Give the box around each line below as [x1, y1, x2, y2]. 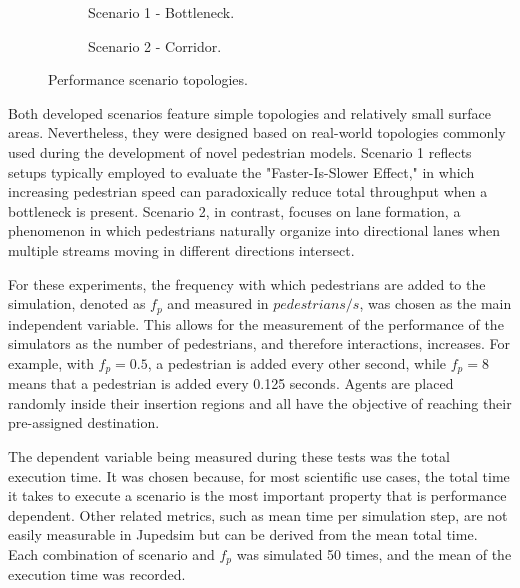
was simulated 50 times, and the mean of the [236, 543, 512, 564]
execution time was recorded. [8, 564, 186, 585]
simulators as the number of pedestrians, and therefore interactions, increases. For [8, 333, 511, 354]
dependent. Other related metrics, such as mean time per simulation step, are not [8, 504, 508, 525]
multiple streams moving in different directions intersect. [8, 239, 355, 260]
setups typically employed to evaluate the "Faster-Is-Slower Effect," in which [8, 161, 475, 182]
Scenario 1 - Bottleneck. [88, 2, 235, 22]
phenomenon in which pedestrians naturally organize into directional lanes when [8, 220, 500, 241]
